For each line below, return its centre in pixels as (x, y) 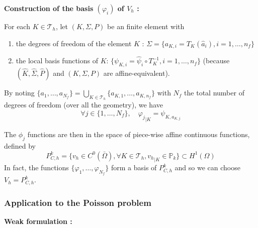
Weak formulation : (38, 221)
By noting (19, 93)
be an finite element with (146, 26)
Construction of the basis (49, 8)
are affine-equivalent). (137, 73)
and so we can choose (207, 167)
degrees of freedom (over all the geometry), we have (83, 105)
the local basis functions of (57, 61)
